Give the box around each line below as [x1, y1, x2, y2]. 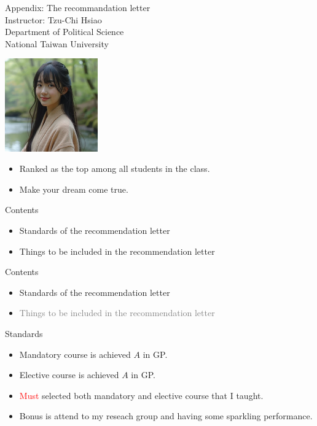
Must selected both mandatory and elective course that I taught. [19, 389, 264, 401]
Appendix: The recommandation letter [5, 1, 151, 14]
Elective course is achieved [19, 368, 119, 381]
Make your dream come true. [19, 182, 128, 195]
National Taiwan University [5, 37, 109, 50]
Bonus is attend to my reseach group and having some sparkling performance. [19, 409, 313, 422]
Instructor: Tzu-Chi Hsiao [5, 13, 102, 26]
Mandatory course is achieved [19, 347, 131, 360]
